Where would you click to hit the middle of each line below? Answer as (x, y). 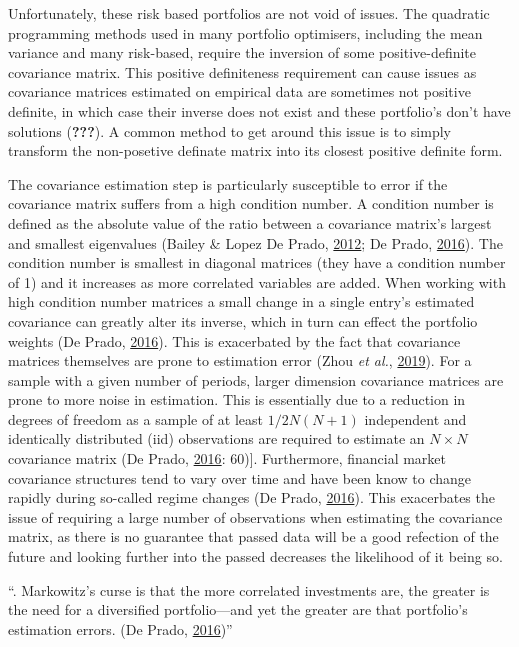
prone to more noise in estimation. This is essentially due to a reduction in (237, 399)
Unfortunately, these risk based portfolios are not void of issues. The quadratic (249, 13)
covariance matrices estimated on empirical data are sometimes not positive (239, 91)
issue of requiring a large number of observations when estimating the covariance (255, 516)
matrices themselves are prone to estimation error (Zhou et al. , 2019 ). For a (240, 360)
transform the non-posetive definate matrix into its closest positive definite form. (255, 150)
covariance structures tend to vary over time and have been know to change (240, 477)
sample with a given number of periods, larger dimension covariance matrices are (256, 379)
